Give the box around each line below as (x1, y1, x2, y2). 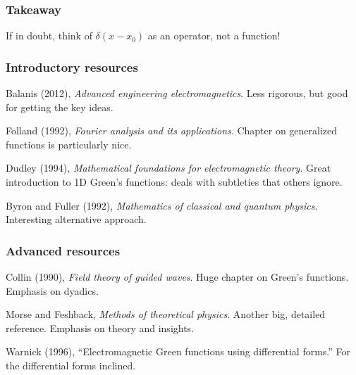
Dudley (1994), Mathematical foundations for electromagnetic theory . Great (6, 160, 331, 175)
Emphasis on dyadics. (6, 283, 99, 298)
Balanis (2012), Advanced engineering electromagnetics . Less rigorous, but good (6, 86, 348, 101)
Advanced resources (6, 241, 121, 259)
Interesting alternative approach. (6, 212, 147, 227)
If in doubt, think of (6, 28, 92, 43)
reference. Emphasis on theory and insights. (6, 320, 195, 335)
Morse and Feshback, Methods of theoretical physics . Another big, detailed (6, 307, 326, 322)
